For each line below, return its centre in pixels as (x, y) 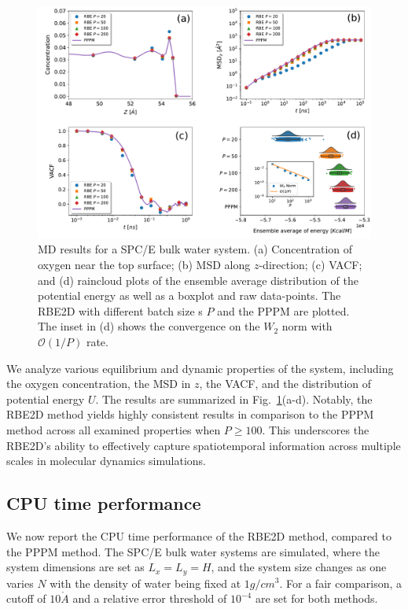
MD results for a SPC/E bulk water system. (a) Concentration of (195, 249)
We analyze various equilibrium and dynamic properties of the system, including (200, 368)
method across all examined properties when (114, 429)
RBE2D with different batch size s (120, 310)
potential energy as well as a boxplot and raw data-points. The (189, 295)
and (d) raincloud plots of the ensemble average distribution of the (198, 280)
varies (20, 583)
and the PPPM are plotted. (283, 310)
